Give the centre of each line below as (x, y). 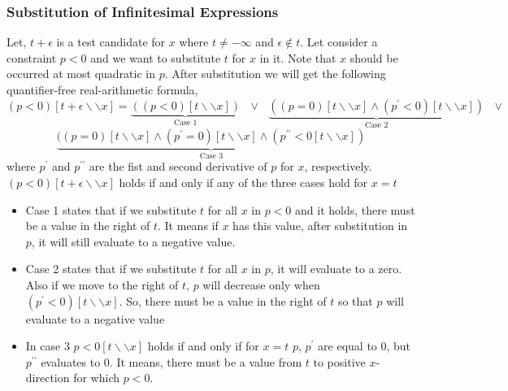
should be (374, 57)
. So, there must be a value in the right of (223, 300)
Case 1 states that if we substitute (111, 209)
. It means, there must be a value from (206, 361)
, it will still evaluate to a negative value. (133, 241)
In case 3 (48, 346)
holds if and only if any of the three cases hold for (243, 182)
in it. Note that (298, 57)
